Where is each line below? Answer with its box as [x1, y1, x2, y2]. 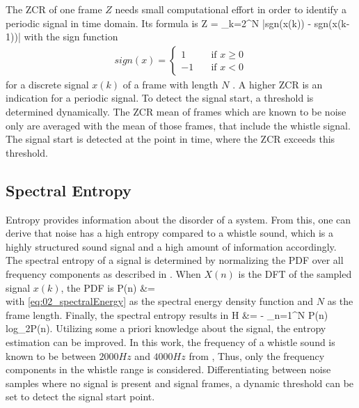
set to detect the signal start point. [6, 389, 155, 404]
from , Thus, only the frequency [189, 348, 325, 363]
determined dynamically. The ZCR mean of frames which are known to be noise [6, 104, 346, 118]
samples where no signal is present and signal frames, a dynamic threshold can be [6, 375, 354, 390]
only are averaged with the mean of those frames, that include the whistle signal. [6, 118, 351, 132]
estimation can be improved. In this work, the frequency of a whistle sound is [6, 334, 335, 349]
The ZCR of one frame [6, 2, 102, 16]
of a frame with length [122, 77, 218, 91]
